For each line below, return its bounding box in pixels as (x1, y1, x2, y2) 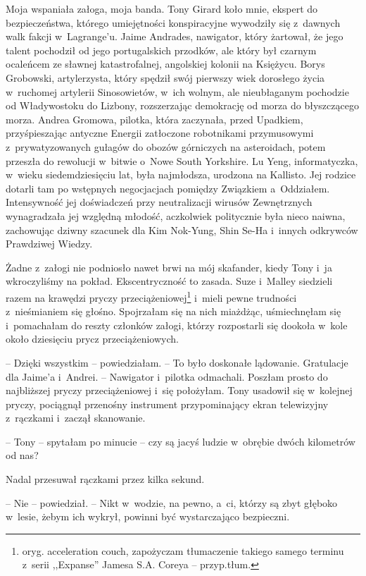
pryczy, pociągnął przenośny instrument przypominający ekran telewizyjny (6, 396, 329, 411)
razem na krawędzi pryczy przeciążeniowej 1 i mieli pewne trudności (6, 288, 297, 305)
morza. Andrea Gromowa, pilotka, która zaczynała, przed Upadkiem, (6, 111, 303, 126)
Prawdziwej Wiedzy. (6, 236, 93, 251)
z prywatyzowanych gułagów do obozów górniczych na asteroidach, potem (6, 139, 326, 154)
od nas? (6, 448, 39, 462)
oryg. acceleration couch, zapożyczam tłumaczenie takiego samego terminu (22, 543, 344, 558)
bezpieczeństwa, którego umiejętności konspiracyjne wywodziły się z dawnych (6, 15, 341, 30)
